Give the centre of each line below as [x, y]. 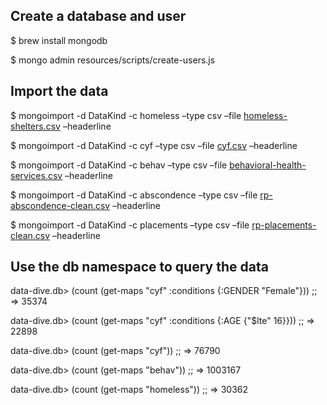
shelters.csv [35, 126]
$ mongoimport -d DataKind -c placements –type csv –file [130, 225]
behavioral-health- [268, 165]
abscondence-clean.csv [60, 205]
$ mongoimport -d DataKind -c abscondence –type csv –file [134, 195]
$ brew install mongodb [59, 40]
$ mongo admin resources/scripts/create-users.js [113, 60]
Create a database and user [98, 16]
